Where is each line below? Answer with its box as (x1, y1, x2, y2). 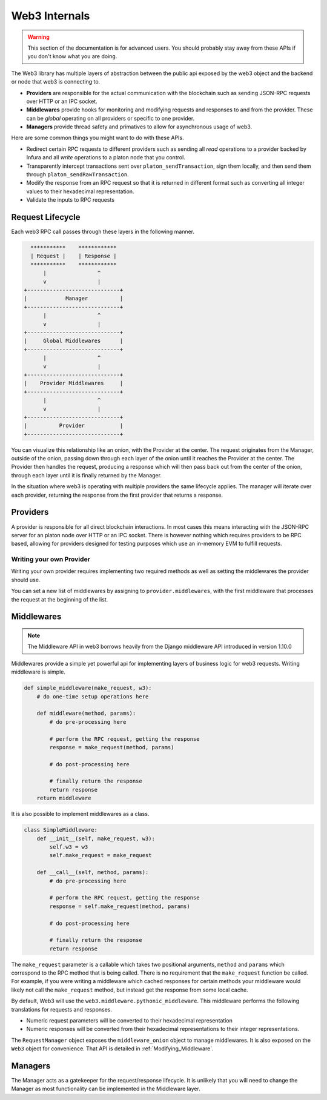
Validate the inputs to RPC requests (26, 196, 115, 204)
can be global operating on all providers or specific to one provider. (26, 114, 195, 122)
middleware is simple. (11, 668, 66, 675)
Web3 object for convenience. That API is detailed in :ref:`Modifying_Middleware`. (11, 1045, 214, 1052)
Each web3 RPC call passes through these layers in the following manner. (11, 228, 195, 236)
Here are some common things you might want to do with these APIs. (11, 134, 184, 142)
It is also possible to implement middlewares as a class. (11, 810, 150, 818)
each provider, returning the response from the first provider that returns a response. (11, 491, 223, 499)
